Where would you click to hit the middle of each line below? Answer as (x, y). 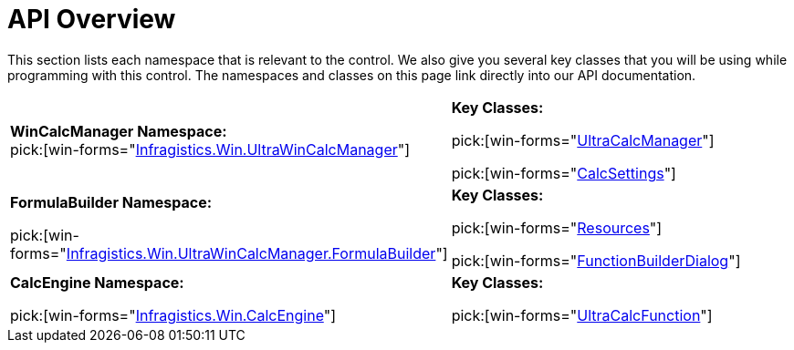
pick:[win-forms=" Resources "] (557, 227)
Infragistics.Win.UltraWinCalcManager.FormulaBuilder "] (257, 253)
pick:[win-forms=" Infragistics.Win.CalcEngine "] (173, 315)
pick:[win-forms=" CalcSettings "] (564, 173)
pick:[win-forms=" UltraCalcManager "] (583, 140)
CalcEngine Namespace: (97, 282)
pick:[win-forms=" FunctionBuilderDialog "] (596, 260)
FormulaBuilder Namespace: (111, 202)
